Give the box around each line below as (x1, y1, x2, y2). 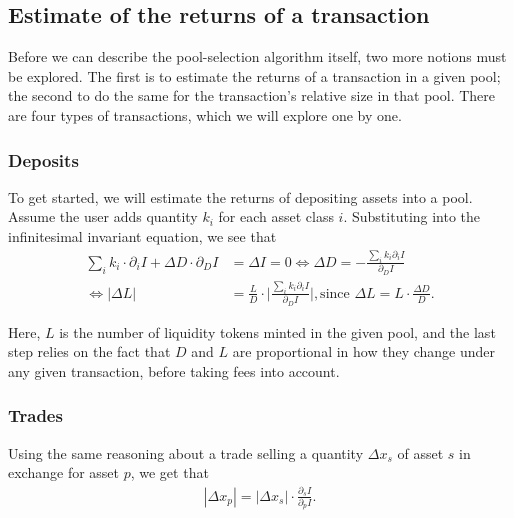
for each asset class (218, 206, 334, 227)
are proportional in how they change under (232, 341, 496, 362)
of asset (397, 442, 444, 463)
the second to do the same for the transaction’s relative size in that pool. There (8, 85, 496, 106)
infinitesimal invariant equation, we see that (8, 225, 277, 246)
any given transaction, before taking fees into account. (8, 360, 340, 381)
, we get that (130, 462, 209, 483)
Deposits (8, 147, 79, 172)
